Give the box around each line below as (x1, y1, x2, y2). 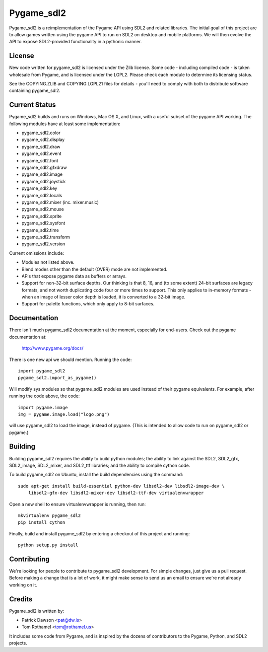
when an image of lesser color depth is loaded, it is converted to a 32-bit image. (21, 294, 186, 300)
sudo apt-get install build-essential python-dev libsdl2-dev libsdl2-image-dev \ (18, 483, 225, 489)
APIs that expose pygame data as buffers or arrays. (21, 273, 127, 279)
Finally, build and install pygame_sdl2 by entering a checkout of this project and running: (9, 530, 190, 536)
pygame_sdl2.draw (21, 144, 61, 149)
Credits (9, 595, 33, 603)
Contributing (9, 555, 50, 563)
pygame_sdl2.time (21, 227, 59, 233)
